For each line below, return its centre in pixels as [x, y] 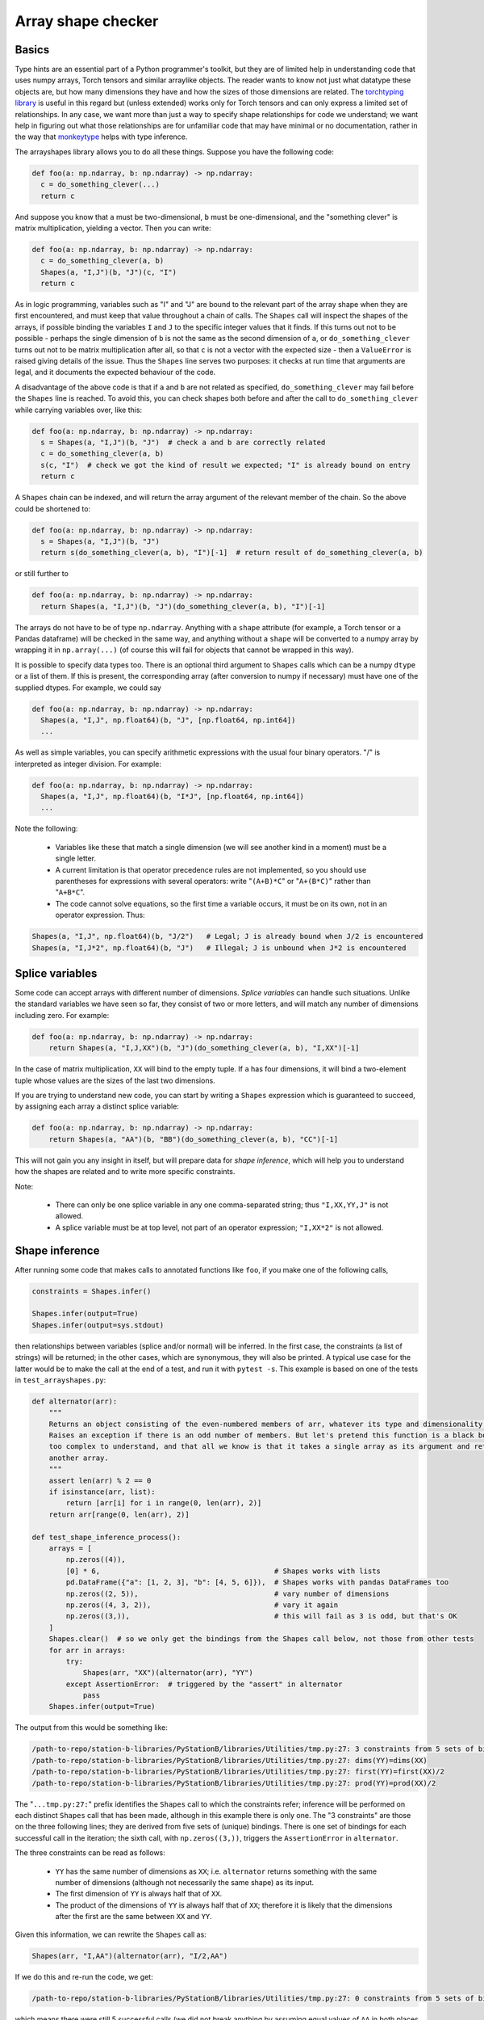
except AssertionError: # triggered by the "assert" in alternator [204, 1684]
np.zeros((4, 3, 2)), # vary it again [202, 1605]
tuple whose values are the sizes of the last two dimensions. [115, 1080]
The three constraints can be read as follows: [90, 1853]
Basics [32, 50]
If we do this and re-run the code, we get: [84, 1977]
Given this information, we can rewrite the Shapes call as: [111, 1934]
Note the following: [46, 829]
